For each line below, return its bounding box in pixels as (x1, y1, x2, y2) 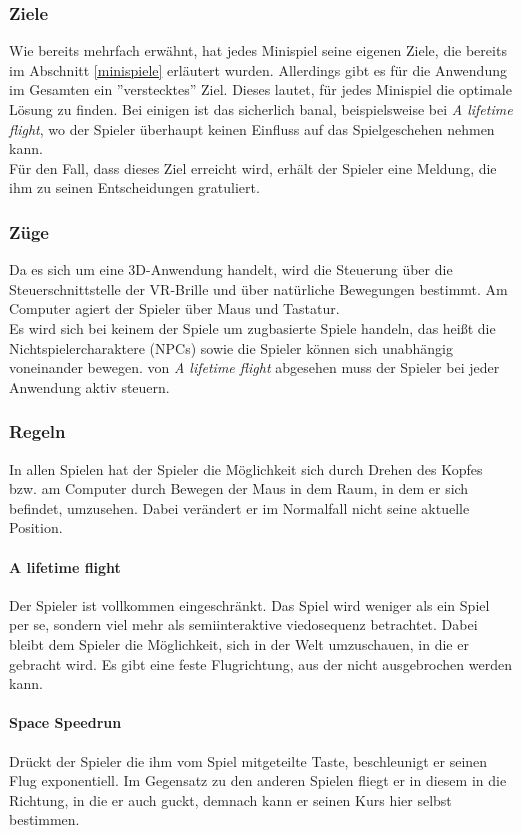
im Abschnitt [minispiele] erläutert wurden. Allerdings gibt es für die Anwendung (9, 59, 507, 80)
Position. (9, 517, 63, 538)
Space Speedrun (9, 712, 122, 733)
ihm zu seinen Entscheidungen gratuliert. (9, 177, 260, 198)
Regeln (9, 419, 66, 444)
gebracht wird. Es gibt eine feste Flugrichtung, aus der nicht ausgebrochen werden (9, 653, 512, 674)
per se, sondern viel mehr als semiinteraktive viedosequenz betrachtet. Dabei (9, 614, 478, 635)
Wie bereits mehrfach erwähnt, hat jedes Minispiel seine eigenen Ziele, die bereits (9, 40, 507, 61)
